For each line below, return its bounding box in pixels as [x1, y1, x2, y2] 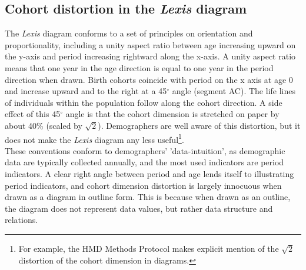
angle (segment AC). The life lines [172, 85, 295, 97]
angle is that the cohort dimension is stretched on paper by [65, 108, 280, 120]
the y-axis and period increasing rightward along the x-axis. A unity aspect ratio [5, 50, 296, 62]
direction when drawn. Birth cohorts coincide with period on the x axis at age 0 [5, 73, 293, 85]
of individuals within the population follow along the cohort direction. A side [5, 96, 282, 108]
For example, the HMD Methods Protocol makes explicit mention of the [18, 242, 279, 254]
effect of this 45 [5, 108, 61, 120]
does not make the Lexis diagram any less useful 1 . [5, 131, 184, 145]
